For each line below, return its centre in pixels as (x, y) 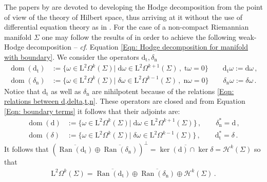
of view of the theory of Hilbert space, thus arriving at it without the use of (123, 17)
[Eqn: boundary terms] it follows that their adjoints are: (92, 111)
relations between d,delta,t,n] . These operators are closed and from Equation (125, 101)
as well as (66, 91)
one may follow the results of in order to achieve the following (139, 37)
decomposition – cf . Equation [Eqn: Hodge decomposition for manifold (137, 47)
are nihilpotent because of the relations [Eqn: (163, 91)
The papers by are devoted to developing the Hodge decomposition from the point (133, 7)
